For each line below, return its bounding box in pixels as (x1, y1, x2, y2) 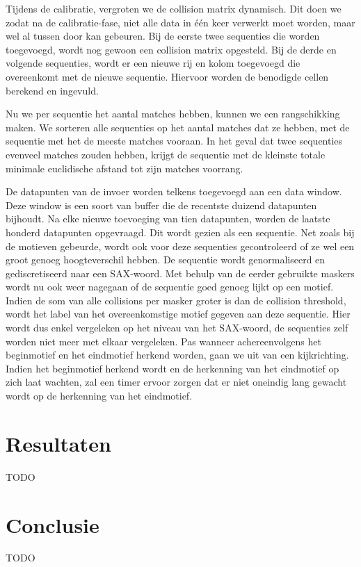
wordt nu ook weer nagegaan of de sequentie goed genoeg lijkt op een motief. (6, 279, 334, 294)
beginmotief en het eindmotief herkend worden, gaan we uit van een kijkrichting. (6, 347, 349, 362)
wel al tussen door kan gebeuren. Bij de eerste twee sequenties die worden (6, 28, 320, 43)
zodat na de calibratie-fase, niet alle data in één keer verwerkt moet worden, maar (6, 15, 355, 29)
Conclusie (6, 510, 99, 539)
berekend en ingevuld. (6, 83, 99, 97)
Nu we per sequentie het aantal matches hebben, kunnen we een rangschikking (6, 106, 340, 121)
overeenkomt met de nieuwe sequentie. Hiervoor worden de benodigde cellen (6, 69, 329, 83)
